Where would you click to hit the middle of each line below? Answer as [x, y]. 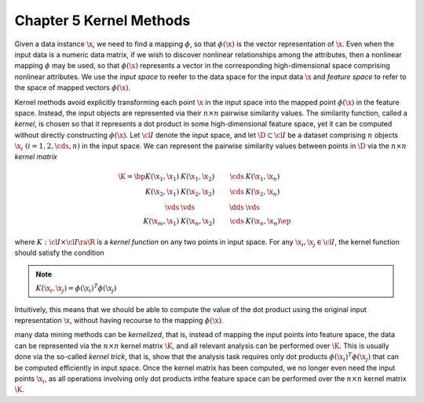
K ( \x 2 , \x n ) [263, 193]
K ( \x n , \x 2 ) [198, 222]
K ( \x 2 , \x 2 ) [198, 193]
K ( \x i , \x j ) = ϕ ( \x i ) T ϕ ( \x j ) [76, 288]
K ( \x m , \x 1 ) [161, 222]
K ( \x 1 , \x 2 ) [198, 177]
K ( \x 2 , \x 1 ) [163, 193]
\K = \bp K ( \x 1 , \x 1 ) [149, 177]
